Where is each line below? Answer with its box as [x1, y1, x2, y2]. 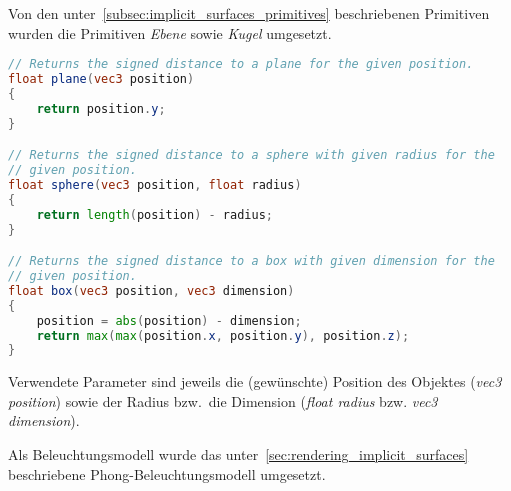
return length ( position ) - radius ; [36, 207, 273, 222]
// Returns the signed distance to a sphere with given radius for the [8, 148, 495, 163]
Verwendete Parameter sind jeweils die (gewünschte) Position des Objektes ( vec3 [8, 371, 502, 392]
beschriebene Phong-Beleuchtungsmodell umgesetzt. [8, 463, 326, 484]
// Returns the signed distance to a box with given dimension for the [8, 254, 495, 269]
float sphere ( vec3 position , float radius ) [8, 177, 302, 192]
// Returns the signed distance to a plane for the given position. [8, 57, 474, 72]
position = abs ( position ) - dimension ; [36, 313, 302, 328]
